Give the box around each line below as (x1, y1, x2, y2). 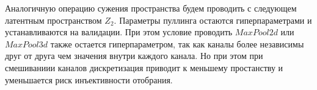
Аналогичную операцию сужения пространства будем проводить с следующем (5, 2, 297, 14)
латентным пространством (5, 13, 102, 26)
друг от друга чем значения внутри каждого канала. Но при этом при (5, 49, 263, 62)
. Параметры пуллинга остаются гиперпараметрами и (114, 13, 312, 26)
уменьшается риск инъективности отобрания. (5, 73, 173, 86)
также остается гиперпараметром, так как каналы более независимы (50, 37, 304, 50)
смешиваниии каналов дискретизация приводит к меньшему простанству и (5, 61, 283, 74)
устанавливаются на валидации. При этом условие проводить (5, 26, 233, 38)
